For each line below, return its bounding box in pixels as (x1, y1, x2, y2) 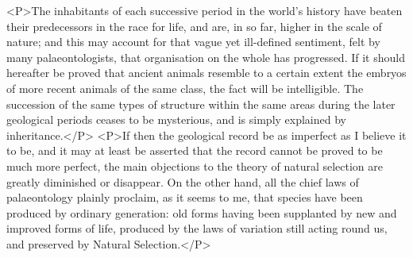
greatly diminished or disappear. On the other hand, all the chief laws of (6, 173, 359, 190)
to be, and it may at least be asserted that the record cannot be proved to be (6, 142, 383, 159)
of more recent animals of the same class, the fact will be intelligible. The (6, 79, 364, 96)
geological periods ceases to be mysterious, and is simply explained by (6, 111, 346, 128)
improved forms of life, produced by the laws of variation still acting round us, (6, 220, 388, 237)
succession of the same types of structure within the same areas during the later (6, 95, 396, 112)
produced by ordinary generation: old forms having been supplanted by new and (6, 204, 397, 221)
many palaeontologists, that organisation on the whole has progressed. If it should (6, 48, 405, 65)
